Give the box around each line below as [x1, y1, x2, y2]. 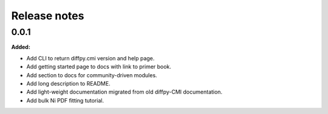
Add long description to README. [26, 80, 111, 87]
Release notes [11, 9, 84, 22]
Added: [11, 43, 30, 51]
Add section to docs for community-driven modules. [26, 71, 157, 78]
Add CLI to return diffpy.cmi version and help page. [26, 54, 155, 62]
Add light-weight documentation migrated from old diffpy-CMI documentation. [26, 88, 223, 96]
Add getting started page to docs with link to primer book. [26, 63, 171, 71]
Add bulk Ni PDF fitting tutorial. [26, 97, 104, 104]
